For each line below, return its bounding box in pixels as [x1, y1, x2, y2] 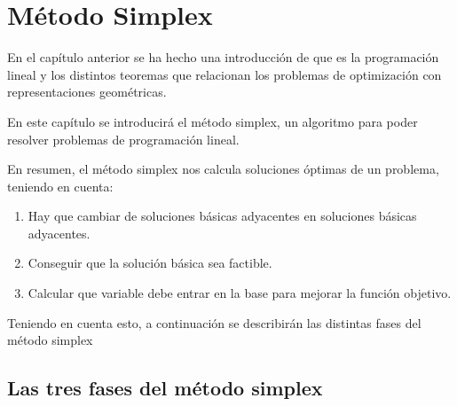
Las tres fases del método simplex [7, 374, 323, 402]
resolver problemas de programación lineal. [7, 129, 240, 148]
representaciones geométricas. [7, 82, 167, 101]
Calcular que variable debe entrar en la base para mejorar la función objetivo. [28, 284, 452, 302]
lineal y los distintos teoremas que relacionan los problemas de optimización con [7, 65, 442, 83]
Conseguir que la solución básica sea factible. [28, 254, 272, 272]
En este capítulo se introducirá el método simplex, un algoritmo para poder [7, 112, 418, 130]
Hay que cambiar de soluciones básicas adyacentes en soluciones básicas [28, 207, 417, 225]
